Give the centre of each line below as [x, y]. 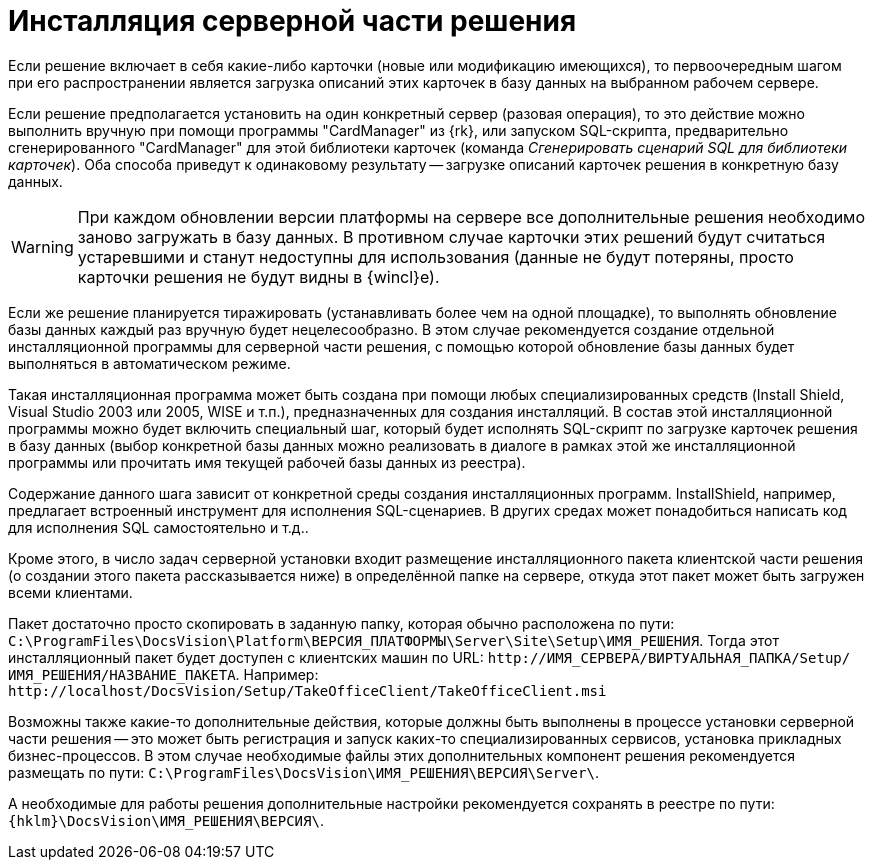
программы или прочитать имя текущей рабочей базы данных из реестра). [267, 462]
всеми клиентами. [70, 592]
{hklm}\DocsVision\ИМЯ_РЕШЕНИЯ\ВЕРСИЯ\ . [166, 820]
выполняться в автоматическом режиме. [149, 363]
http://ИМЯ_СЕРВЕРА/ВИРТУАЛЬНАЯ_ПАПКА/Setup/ [669, 657]
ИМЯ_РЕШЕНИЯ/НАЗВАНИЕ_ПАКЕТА [122, 674]
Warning [42, 246]
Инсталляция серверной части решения [292, 21]
